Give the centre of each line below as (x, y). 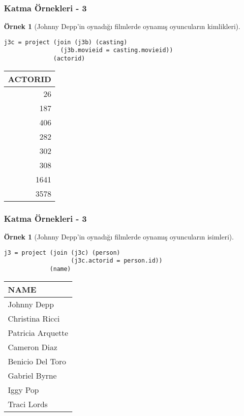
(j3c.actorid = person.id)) (117, 261)
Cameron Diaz (33, 347)
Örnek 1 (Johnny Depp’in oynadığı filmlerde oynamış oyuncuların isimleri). (119, 237)
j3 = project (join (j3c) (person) (62, 253)
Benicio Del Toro (37, 361)
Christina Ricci (34, 318)
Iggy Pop (23, 389)
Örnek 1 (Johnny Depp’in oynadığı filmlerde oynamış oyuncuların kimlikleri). (122, 26)
